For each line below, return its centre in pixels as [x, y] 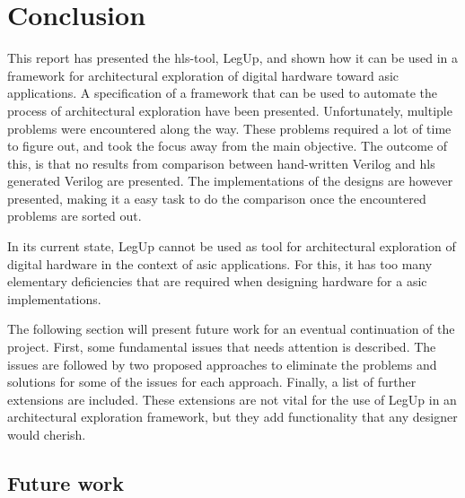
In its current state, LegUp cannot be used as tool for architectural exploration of [232, 246]
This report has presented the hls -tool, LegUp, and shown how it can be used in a [233, 58]
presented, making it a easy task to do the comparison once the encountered [217, 198]
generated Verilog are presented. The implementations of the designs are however [230, 181]
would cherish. [47, 434]
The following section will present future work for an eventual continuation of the [231, 329]
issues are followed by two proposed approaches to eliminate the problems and [222, 364]
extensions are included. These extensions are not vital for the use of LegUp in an [232, 399]
